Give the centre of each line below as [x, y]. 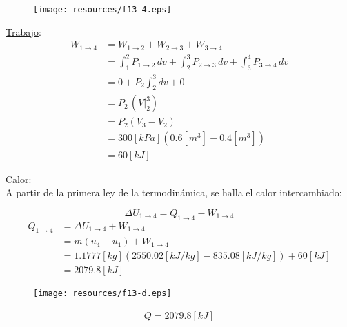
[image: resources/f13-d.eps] [102, 294]
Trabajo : [23, 31]
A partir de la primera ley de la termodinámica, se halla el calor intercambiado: [174, 192]
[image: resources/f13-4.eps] [102, 10]
